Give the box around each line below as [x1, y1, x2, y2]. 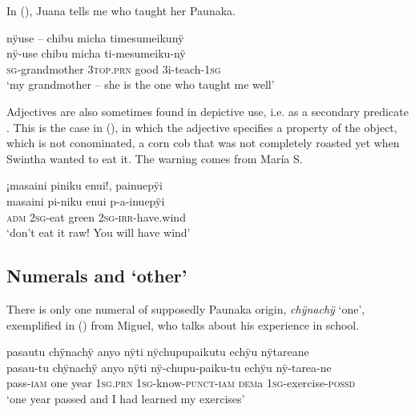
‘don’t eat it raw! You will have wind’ [6, 224, 191, 241]
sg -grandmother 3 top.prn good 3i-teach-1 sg [6, 60, 221, 77]
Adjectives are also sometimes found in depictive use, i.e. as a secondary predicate [6, 102, 409, 119]
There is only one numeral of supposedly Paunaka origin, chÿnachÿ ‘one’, [6, 300, 365, 317]
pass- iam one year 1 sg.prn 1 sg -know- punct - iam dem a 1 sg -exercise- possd [6, 374, 356, 391]
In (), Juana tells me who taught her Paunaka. [6, 2, 236, 18]
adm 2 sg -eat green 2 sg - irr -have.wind [6, 208, 186, 225]
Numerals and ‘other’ [6, 263, 187, 288]
